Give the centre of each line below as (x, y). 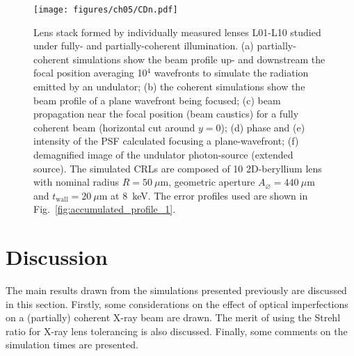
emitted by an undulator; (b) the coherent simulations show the (169, 87)
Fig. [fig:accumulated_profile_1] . (105, 209)
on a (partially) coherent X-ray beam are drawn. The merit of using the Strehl (173, 317)
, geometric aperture (212, 182)
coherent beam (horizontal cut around (114, 127)
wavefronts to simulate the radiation (231, 73)
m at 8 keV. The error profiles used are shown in (203, 195)
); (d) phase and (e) (263, 127)
